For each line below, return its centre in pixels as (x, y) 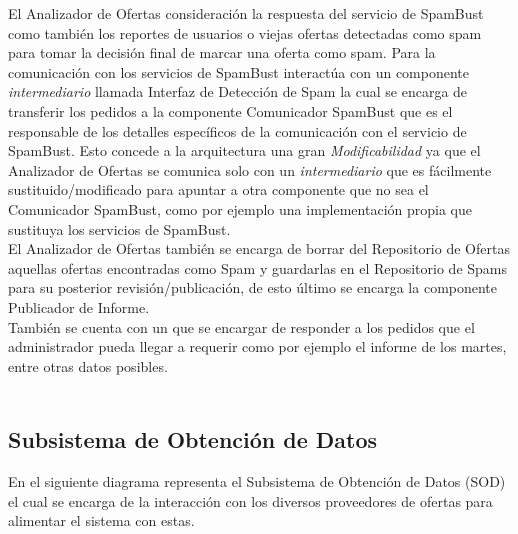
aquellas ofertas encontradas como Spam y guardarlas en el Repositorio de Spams (258, 267)
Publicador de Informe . (79, 306)
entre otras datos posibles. (88, 365)
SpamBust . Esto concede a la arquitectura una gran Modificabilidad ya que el (244, 150)
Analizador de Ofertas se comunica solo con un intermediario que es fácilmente (250, 169)
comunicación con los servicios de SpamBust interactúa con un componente (239, 71)
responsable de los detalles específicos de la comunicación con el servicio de (237, 130)
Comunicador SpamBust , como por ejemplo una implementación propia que (240, 208)
